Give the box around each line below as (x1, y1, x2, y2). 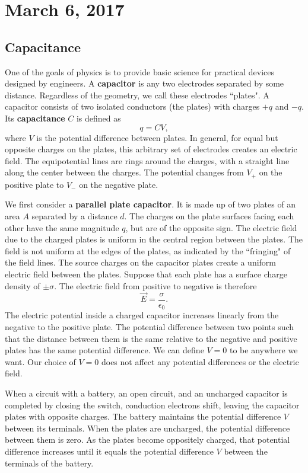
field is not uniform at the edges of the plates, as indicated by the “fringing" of (5, 244, 291, 257)
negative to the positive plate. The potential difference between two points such (5, 320, 294, 333)
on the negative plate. (79, 178, 158, 190)
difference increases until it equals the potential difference (5, 445, 214, 457)
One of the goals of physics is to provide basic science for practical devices (5, 65, 275, 78)
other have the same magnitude (5, 221, 119, 234)
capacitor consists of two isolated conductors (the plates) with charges (5, 100, 260, 113)
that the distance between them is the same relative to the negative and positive (5, 332, 297, 344)
